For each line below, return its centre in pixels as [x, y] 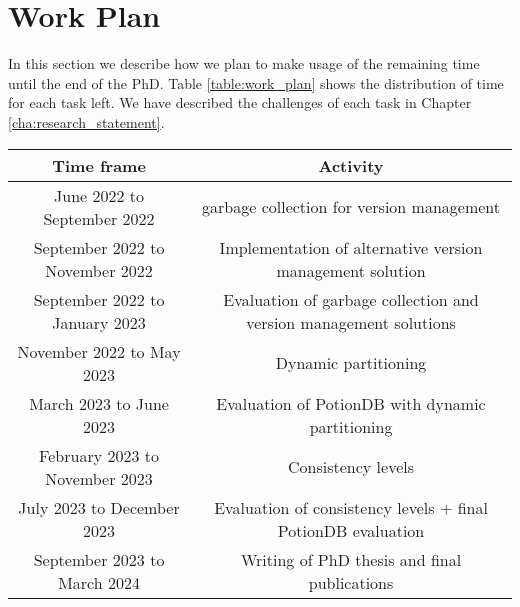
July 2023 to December [99, 507]
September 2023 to [99, 559]
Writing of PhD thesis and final [351, 559]
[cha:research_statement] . [86, 121]
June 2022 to [99, 195]
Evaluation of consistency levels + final [351, 507]
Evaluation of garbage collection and [351, 299]
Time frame [99, 165]
